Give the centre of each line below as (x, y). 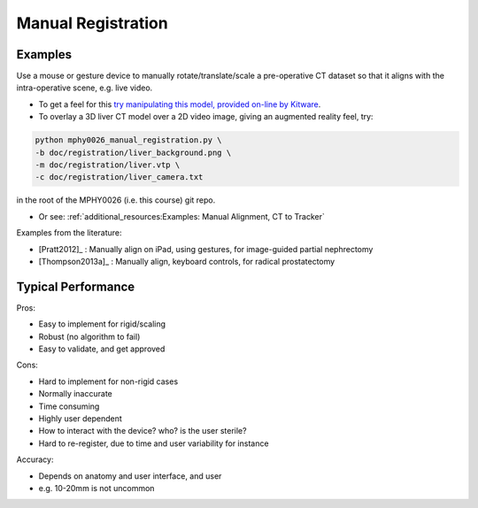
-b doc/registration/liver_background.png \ (133, 152)
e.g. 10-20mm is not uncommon (96, 488)
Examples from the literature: (69, 233)
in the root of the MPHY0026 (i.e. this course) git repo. (116, 200)
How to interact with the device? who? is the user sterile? (143, 431)
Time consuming (69, 406)
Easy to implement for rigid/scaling (102, 324)
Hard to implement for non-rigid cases (108, 381)
